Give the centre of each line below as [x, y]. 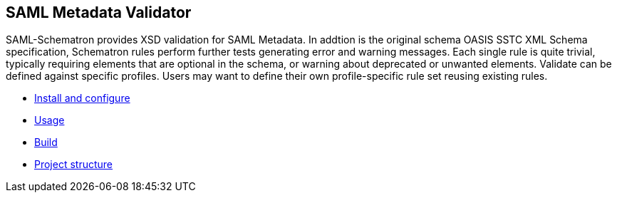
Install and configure [82, 98]
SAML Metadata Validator [99, 12]
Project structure [74, 165]
